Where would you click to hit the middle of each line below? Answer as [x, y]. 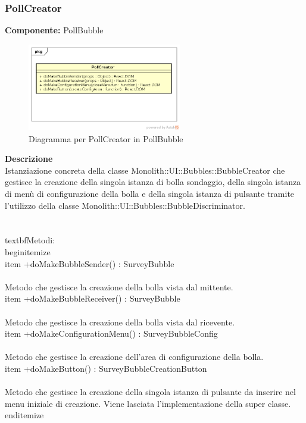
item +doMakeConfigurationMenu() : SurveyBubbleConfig [111, 333]
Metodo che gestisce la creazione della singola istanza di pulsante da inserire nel [150, 392]
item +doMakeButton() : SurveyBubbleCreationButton [106, 368]
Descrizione [29, 159]
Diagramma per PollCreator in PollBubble [106, 138]
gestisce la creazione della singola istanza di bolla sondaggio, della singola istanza [153, 182]
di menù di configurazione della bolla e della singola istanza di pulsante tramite [150, 193]
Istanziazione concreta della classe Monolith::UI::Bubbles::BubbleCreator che [145, 170]
